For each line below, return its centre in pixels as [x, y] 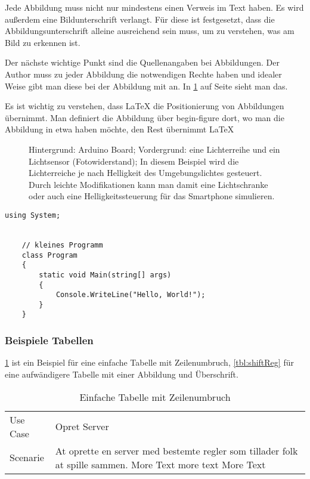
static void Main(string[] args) [105, 275]
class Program [49, 255]
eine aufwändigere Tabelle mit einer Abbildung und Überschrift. [122, 374]
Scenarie [27, 458]
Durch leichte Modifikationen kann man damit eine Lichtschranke [148, 184]
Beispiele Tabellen [49, 340]
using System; [33, 215]
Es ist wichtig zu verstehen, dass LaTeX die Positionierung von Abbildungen [145, 106]
